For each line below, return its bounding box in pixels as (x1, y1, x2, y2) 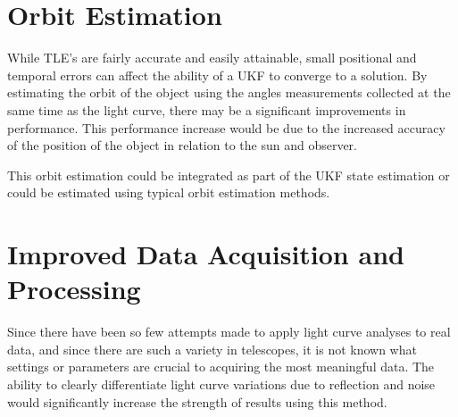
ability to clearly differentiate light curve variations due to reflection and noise (7, 374, 436, 393)
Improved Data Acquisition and (7, 236, 404, 272)
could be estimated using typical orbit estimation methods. (7, 183, 330, 202)
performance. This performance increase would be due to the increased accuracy (7, 118, 446, 137)
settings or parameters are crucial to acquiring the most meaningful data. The (7, 357, 435, 376)
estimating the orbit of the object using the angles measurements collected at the (7, 83, 451, 102)
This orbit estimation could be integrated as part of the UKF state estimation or (7, 165, 450, 184)
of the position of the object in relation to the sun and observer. (7, 136, 357, 154)
